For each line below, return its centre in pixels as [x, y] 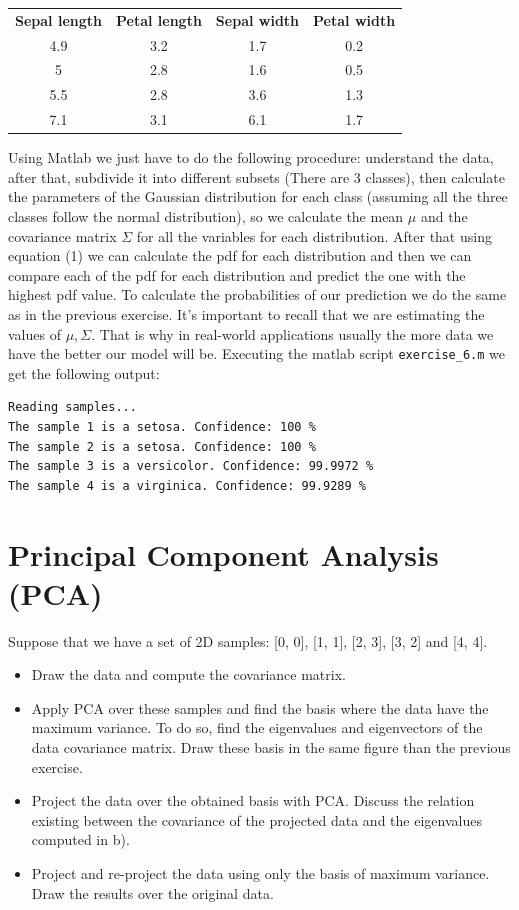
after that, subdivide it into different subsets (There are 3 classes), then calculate [256, 176]
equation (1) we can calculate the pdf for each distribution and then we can [240, 255]
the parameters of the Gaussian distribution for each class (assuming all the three [258, 196]
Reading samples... [72, 407]
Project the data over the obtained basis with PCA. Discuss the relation [253, 800]
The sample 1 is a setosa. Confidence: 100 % [162, 427]
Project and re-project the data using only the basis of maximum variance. [260, 873]
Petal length [158, 19]
